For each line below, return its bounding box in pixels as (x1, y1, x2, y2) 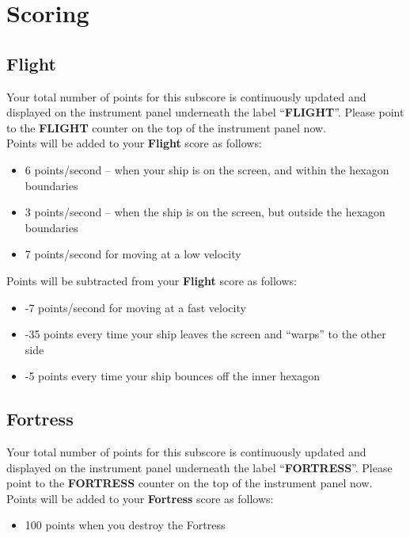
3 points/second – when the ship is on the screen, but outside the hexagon (25, 204, 385, 220)
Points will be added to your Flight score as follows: (6, 135, 262, 151)
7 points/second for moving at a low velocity (25, 246, 241, 262)
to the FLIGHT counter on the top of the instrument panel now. (6, 119, 326, 135)
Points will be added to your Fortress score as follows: (6, 490, 274, 506)
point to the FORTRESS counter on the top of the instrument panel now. (6, 475, 373, 491)
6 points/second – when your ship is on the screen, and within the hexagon (25, 161, 389, 177)
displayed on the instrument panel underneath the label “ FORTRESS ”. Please (6, 459, 393, 475)
